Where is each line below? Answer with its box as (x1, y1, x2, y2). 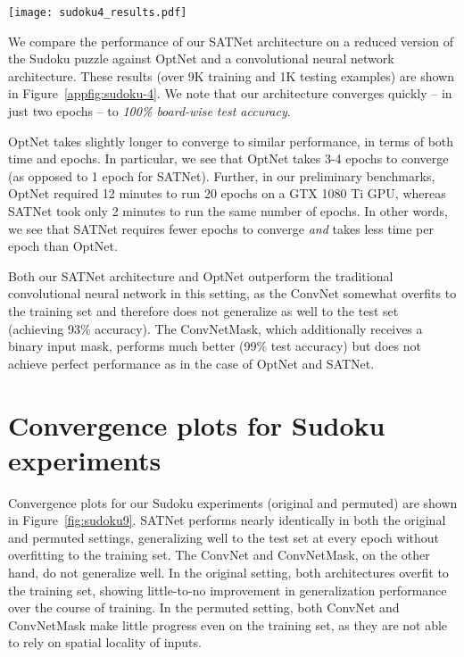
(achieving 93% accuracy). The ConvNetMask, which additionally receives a (8, 319, 423, 337)
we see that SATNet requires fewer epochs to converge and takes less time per (8, 219, 434, 237)
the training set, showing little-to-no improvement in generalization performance (8, 580, 447, 599)
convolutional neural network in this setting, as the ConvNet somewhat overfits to (8, 284, 457, 303)
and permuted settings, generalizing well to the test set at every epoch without (8, 528, 439, 546)
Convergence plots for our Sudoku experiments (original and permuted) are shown (8, 493, 458, 511)
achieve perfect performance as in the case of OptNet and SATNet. (8, 353, 375, 372)
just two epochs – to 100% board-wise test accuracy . (8, 102, 291, 121)
